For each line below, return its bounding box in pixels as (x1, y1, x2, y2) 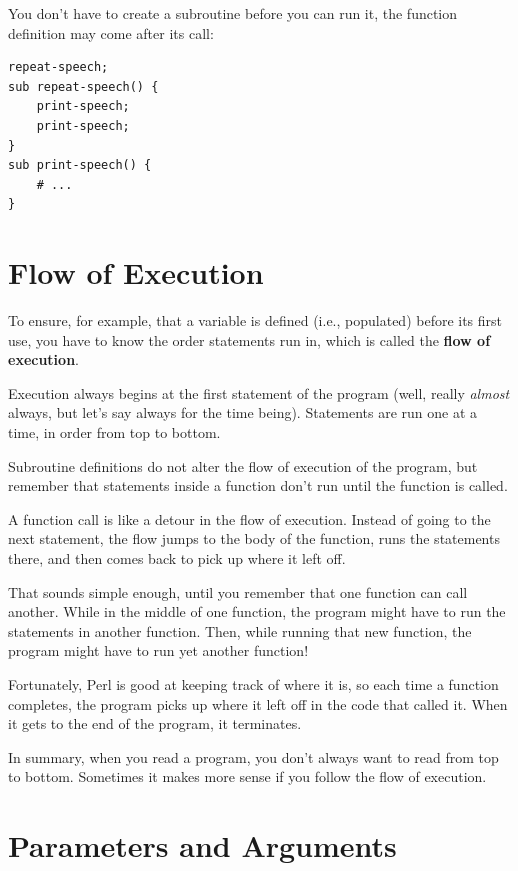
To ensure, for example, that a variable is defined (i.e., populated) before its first (8, 310, 503, 331)
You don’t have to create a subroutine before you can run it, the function (8, 3, 458, 23)
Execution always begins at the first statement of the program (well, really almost (8, 382, 510, 403)
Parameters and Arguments (8, 825, 397, 866)
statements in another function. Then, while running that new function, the (8, 620, 472, 641)
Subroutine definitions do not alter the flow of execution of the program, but (8, 455, 478, 476)
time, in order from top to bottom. (8, 422, 221, 443)
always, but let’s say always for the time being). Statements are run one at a (8, 402, 478, 423)
